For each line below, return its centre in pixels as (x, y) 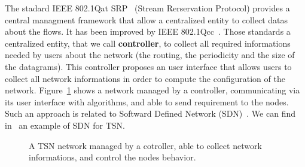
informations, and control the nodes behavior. (112, 157)
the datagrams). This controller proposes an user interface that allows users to (148, 66)
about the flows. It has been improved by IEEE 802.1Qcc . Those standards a (148, 31)
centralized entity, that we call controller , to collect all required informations (148, 43)
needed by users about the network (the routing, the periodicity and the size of (150, 55)
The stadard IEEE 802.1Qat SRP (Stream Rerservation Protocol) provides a (147, 8)
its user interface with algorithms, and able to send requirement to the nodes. (147, 101)
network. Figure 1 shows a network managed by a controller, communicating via (152, 90)
